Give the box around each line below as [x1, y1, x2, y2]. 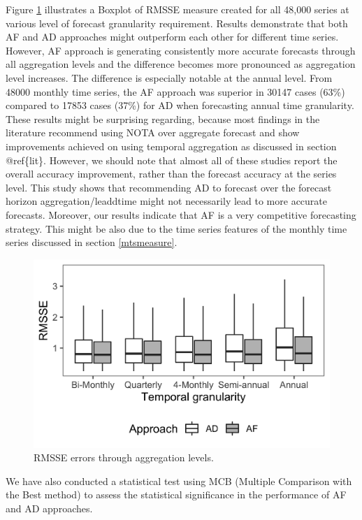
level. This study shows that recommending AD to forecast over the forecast [6, 180, 332, 194]
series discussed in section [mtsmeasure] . [6, 235, 178, 250]
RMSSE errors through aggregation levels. [34, 450, 214, 465]
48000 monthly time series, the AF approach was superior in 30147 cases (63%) [6, 84, 345, 99]
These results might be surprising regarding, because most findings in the [6, 111, 320, 126]
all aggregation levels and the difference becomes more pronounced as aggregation [6, 57, 356, 71]
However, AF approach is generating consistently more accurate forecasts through [6, 43, 356, 57]
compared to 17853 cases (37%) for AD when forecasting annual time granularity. [6, 98, 354, 113]
